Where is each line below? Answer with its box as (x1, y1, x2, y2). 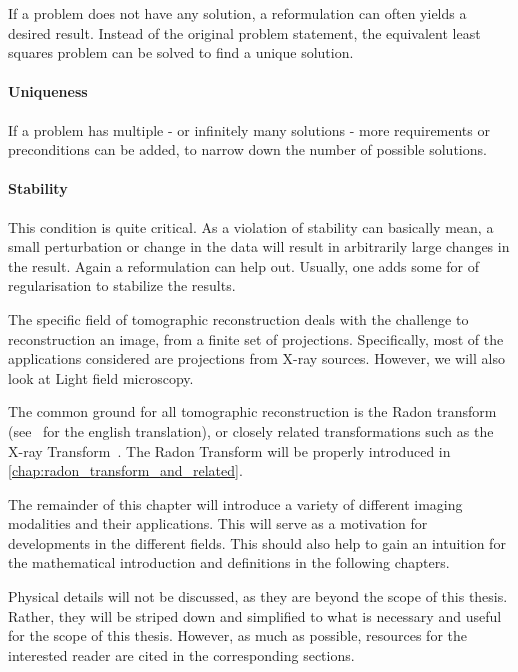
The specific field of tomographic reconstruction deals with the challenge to (8, 308, 469, 329)
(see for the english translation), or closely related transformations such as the (8, 420, 494, 441)
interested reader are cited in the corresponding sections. (8, 644, 355, 665)
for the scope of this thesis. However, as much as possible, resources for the (8, 625, 468, 646)
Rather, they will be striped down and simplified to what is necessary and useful (8, 605, 502, 626)
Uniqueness (8, 81, 88, 102)
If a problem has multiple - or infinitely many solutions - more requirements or (8, 119, 490, 140)
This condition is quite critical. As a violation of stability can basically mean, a (8, 216, 494, 237)
